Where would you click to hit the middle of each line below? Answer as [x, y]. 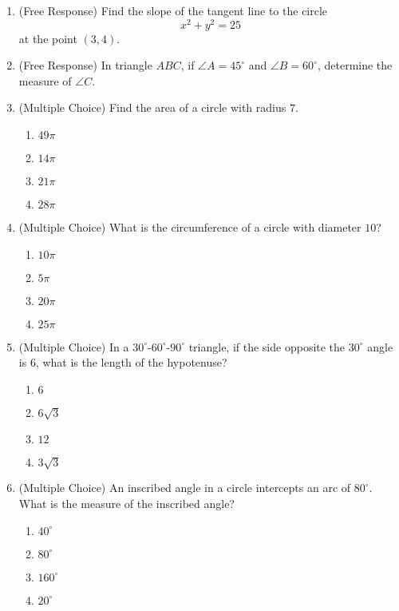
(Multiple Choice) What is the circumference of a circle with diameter [190, 227]
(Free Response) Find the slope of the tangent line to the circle [173, 10]
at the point [48, 38]
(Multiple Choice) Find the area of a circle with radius [152, 107]
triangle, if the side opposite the [267, 346]
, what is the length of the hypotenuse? [131, 362]
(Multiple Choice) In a [74, 346]
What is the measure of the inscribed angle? [126, 503]
